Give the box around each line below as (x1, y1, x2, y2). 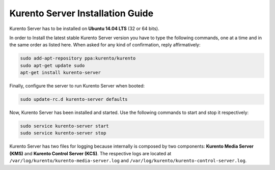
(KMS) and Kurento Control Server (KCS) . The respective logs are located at (9, 150, 172, 156)
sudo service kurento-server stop (20, 130, 106, 136)
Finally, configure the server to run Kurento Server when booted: (9, 83, 145, 89)
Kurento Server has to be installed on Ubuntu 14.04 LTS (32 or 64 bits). (9, 25, 160, 32)
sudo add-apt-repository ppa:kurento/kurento (20, 55, 136, 61)
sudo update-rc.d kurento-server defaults (20, 97, 128, 102)
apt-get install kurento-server (20, 70, 101, 76)
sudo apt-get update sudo (20, 63, 85, 68)
